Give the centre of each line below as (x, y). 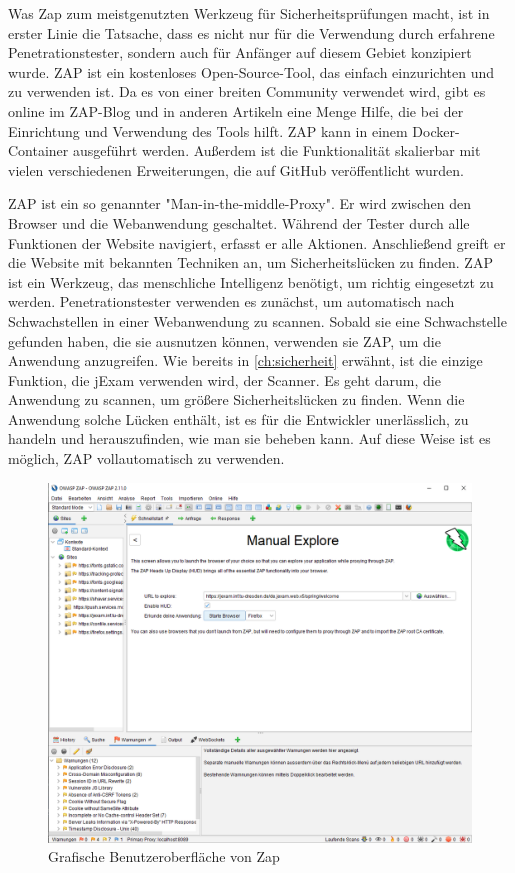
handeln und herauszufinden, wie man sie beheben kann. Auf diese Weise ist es (249, 438)
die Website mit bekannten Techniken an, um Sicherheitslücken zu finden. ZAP (250, 262)
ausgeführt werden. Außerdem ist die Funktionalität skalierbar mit (276, 150)
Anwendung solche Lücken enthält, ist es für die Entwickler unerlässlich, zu (238, 418)
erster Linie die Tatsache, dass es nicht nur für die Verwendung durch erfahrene (251, 32)
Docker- (436, 130)
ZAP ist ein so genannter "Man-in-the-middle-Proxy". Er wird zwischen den (239, 203)
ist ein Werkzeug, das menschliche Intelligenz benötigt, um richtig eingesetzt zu (251, 281)
